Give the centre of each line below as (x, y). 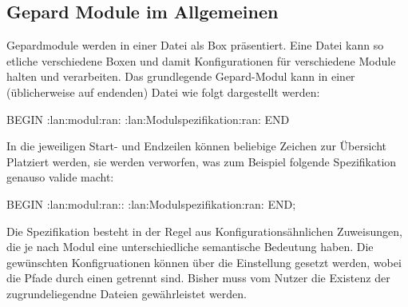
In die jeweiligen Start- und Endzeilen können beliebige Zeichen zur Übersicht (197, 146)
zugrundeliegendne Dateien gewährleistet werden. (127, 293)
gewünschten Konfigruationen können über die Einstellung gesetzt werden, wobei (204, 262)
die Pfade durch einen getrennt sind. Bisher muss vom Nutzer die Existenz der (198, 278)
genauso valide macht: (60, 177)
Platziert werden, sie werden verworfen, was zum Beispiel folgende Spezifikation (202, 161)
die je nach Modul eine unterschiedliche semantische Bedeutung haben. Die (190, 247)
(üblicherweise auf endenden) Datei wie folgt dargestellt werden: (163, 92)
